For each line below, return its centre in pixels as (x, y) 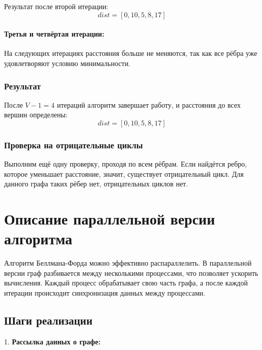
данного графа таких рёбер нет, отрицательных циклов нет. (96, 184)
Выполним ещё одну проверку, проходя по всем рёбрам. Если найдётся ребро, (126, 164)
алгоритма (38, 238)
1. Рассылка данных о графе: (52, 341)
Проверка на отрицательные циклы (74, 145)
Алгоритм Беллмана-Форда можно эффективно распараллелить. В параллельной (128, 263)
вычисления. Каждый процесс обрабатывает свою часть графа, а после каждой (126, 283)
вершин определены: (36, 115)
